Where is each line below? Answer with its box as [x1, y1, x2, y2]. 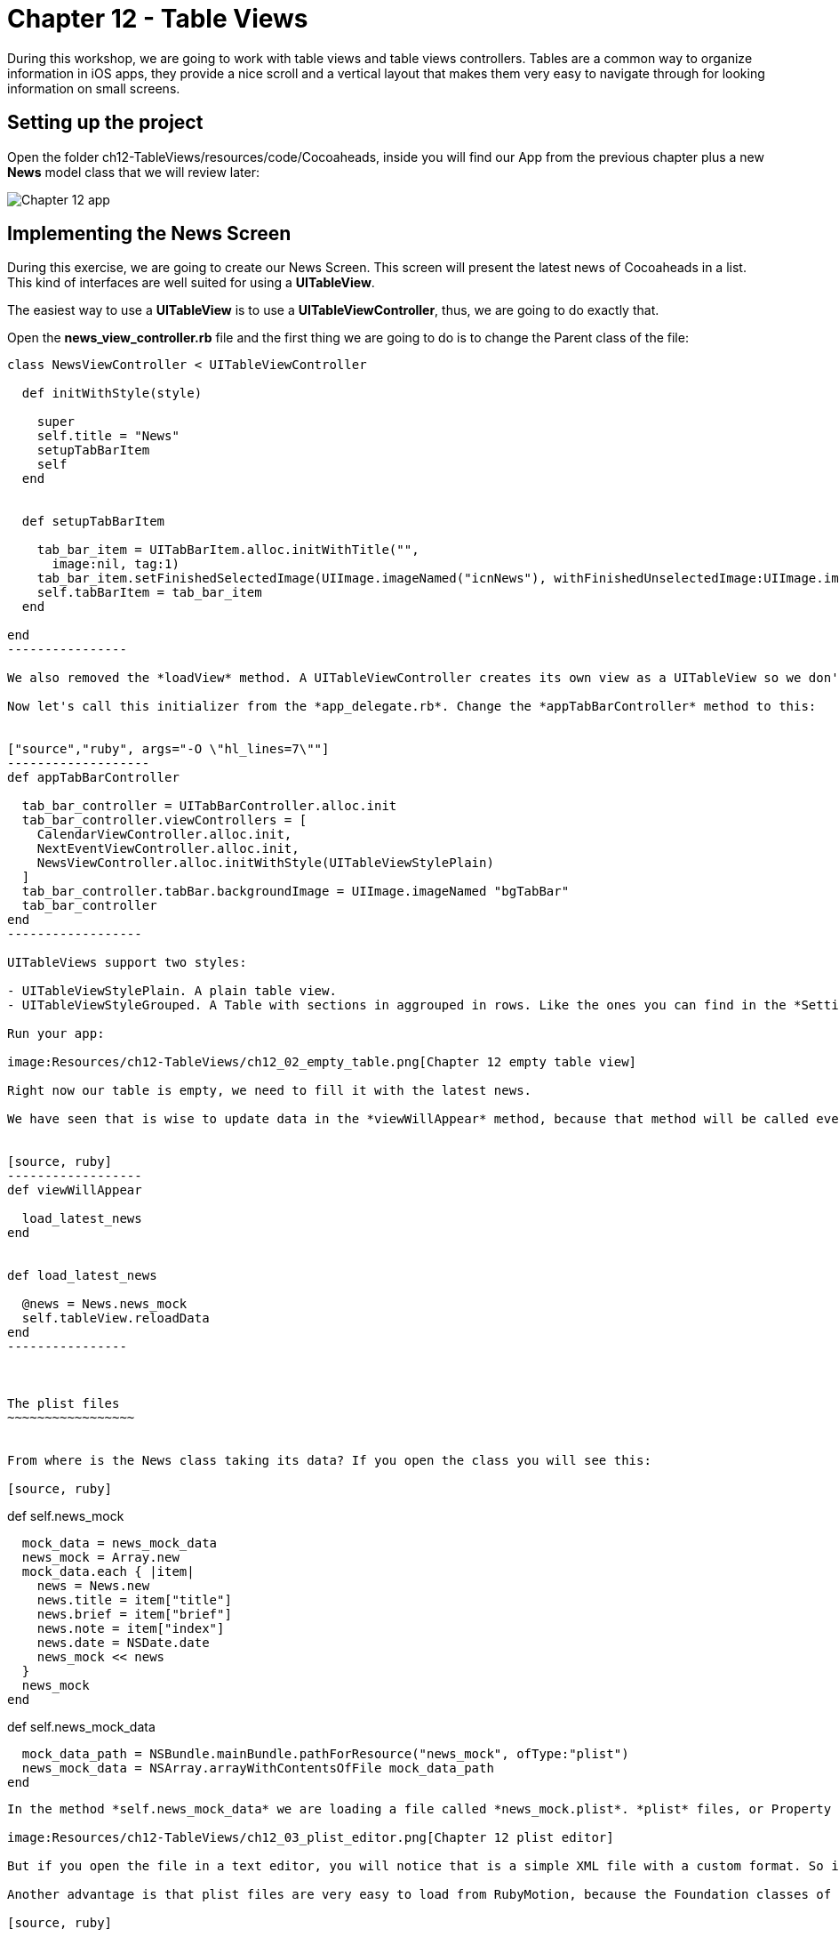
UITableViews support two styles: [7, 955, 247, 970]
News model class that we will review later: [7, 164, 260, 180]
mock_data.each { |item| [21, 1564, 195, 1579]
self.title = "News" [36, 429, 180, 444]
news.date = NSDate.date [36, 1636, 210, 1651]
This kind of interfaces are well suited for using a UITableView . [7, 275, 375, 291]
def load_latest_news [7, 1268, 157, 1283]
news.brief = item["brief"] [36, 1607, 232, 1622]
